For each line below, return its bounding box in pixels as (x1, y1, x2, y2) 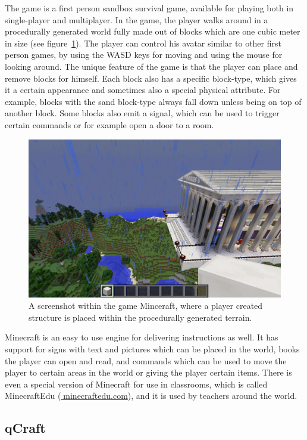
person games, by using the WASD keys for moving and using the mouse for (5, 48, 283, 61)
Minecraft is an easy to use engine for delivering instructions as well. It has (5, 331, 278, 343)
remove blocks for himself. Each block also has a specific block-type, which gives (5, 72, 297, 84)
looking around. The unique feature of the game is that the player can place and (5, 60, 298, 72)
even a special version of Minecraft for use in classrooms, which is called (5, 377, 268, 390)
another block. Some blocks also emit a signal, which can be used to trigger (5, 107, 280, 119)
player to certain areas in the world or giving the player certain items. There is (5, 366, 292, 379)
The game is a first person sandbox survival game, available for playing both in (5, 2, 294, 14)
